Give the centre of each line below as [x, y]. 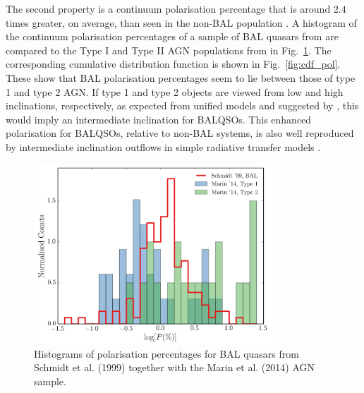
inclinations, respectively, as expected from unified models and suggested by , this [182, 105]
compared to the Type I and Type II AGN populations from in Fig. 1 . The [169, 50]
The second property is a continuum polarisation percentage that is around [168, 8]
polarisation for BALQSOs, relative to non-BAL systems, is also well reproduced [180, 133]
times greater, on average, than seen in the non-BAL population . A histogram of [181, 22]
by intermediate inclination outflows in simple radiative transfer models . [163, 146]
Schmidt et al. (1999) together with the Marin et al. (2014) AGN [175, 367]
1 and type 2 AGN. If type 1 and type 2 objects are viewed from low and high [175, 91]
